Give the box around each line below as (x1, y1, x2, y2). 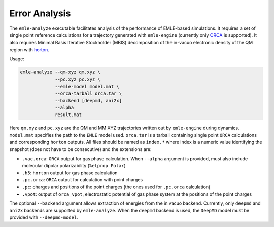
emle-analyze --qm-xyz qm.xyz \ (20, 69, 101, 75)
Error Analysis (9, 8, 71, 19)
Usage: (9, 56, 25, 62)
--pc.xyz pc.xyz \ (55, 77, 101, 82)
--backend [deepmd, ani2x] (55, 98, 122, 103)
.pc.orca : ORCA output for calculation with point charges (22, 177, 143, 183)
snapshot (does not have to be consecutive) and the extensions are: (9, 146, 152, 152)
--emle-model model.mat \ (55, 84, 119, 89)
